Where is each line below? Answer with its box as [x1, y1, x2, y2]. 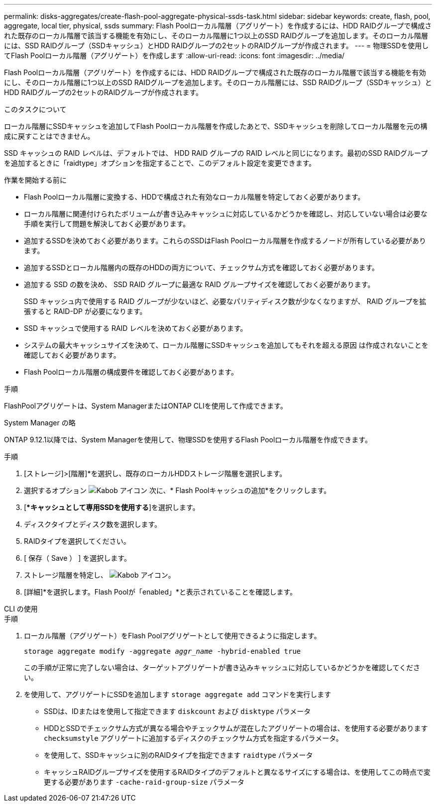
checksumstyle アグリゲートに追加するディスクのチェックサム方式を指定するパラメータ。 [44, 734, 343, 742]
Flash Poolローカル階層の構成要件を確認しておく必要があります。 [24, 368, 238, 376]
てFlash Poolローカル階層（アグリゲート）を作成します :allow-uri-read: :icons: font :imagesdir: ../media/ [4, 51, 345, 60]
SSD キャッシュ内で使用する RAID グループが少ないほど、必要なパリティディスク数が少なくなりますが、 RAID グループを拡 [24, 297, 427, 305]
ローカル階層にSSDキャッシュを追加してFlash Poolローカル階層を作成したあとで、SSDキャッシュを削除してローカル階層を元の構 [4, 122, 428, 130]
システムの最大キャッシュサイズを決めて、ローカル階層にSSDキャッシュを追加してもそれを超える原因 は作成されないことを [24, 341, 429, 349]
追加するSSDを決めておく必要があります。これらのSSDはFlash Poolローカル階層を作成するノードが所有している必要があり [24, 236, 427, 245]
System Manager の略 [4, 418, 76, 427]
